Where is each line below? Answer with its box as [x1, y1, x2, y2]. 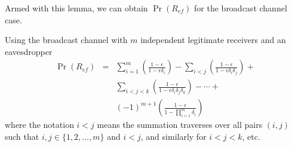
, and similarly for [140, 130, 207, 143]
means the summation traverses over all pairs [97, 118, 263, 131]
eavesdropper [5, 45, 53, 57]
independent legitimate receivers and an [140, 33, 286, 46]
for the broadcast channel [194, 2, 287, 14]
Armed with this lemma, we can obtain [5, 2, 148, 14]
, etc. [242, 130, 260, 143]
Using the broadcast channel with [5, 33, 128, 46]
